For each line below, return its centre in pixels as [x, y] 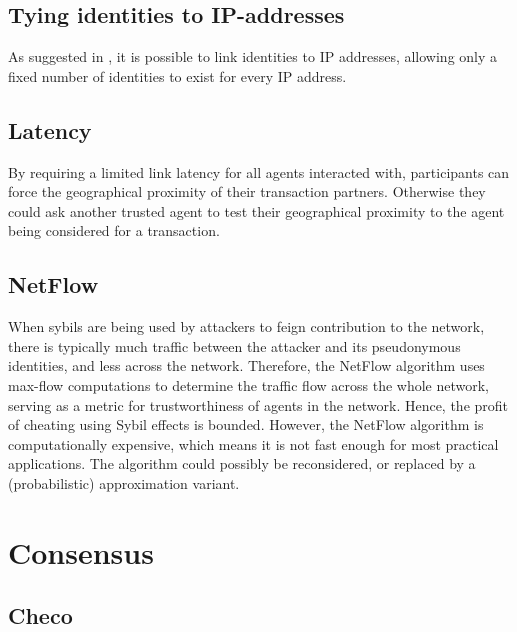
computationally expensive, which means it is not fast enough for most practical [253, 443]
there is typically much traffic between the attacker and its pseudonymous [234, 345]
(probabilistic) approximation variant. [124, 482]
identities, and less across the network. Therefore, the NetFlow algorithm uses [246, 365]
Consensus [81, 551]
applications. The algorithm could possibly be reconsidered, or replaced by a [242, 463]
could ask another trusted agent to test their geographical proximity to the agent [256, 210]
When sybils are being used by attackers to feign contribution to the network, [246, 326]
